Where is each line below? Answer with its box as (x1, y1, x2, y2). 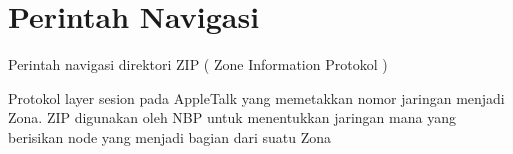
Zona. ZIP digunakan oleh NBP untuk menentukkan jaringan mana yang (8, 107, 456, 128)
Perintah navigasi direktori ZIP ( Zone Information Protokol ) (8, 54, 388, 75)
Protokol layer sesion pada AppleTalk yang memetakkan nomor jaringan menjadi (8, 87, 505, 108)
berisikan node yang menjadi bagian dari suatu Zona (8, 126, 332, 147)
